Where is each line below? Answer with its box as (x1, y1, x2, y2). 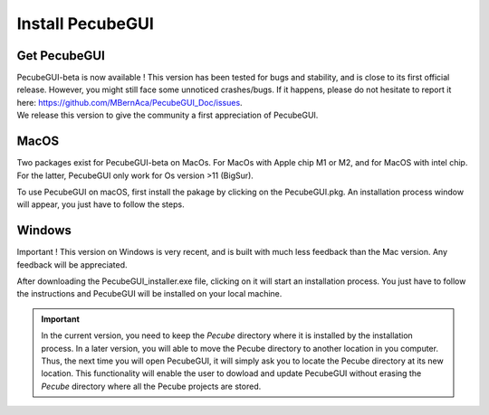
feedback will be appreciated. (16, 259, 128, 270)
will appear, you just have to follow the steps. (16, 199, 185, 210)
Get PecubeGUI (16, 48, 106, 63)
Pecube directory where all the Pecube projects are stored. (41, 381, 262, 391)
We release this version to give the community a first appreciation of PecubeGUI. (16, 109, 319, 121)
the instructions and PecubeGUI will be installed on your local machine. (16, 288, 283, 299)
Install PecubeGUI (16, 14, 154, 33)
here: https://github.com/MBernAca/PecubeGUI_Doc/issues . (16, 97, 244, 108)
